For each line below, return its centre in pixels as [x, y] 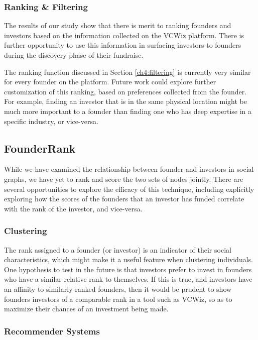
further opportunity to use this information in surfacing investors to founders [123, 45]
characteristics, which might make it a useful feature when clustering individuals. [128, 259]
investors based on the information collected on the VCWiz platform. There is [124, 35]
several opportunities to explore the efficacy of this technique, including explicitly [129, 189]
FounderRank [40, 148]
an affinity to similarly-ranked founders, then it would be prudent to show [118, 289]
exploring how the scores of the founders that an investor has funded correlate [124, 199]
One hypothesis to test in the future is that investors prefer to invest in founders [128, 269]
